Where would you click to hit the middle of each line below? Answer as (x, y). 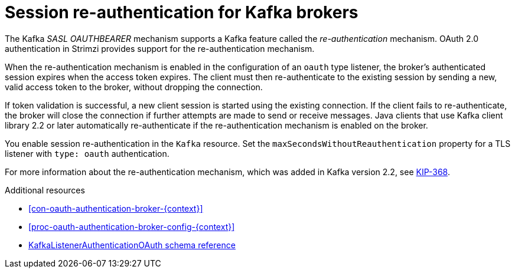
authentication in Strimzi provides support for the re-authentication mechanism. (160, 48)
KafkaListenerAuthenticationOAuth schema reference (132, 245)
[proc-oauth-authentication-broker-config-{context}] (132, 226)
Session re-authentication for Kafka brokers (182, 12)
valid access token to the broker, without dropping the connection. (134, 87)
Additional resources (45, 190)
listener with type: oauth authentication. (87, 153)
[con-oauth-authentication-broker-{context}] (116, 208)
